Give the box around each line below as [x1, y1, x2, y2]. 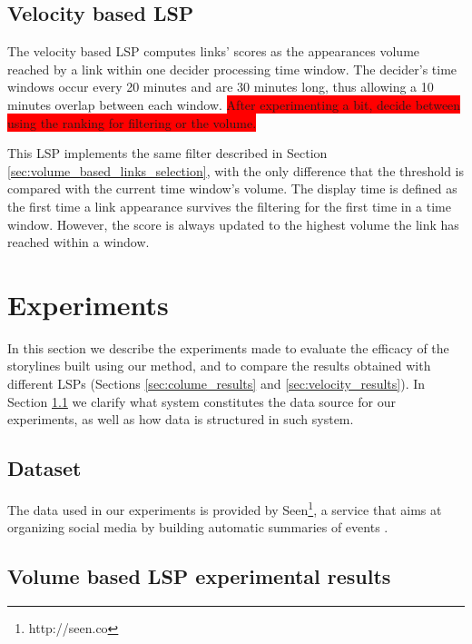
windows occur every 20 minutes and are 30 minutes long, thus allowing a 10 [7, 77, 434, 96]
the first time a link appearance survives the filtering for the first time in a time [7, 196, 451, 215]
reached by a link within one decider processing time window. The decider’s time [7, 59, 457, 78]
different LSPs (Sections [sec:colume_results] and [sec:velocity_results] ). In [7, 374, 426, 393]
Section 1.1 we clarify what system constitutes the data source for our [7, 391, 396, 411]
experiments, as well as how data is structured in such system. [7, 410, 354, 429]
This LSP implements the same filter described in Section [7, 144, 328, 163]
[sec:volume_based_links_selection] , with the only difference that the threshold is [7, 161, 464, 180]
